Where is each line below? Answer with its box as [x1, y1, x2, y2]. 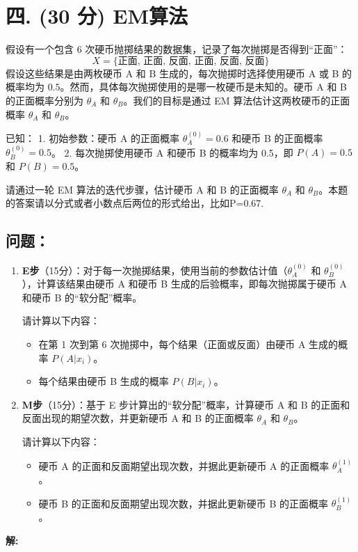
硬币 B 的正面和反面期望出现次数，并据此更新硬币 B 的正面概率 [38, 496, 329, 510]
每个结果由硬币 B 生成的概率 [38, 374, 169, 388]
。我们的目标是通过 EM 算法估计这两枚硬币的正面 [123, 93, 350, 107]
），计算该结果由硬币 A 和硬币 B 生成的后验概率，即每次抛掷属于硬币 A [22, 276, 348, 291]
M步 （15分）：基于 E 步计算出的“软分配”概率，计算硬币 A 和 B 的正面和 [22, 397, 350, 411]
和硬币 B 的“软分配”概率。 [22, 290, 143, 304]
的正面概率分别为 [6, 93, 83, 107]
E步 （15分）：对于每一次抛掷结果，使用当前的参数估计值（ [22, 262, 288, 277]
